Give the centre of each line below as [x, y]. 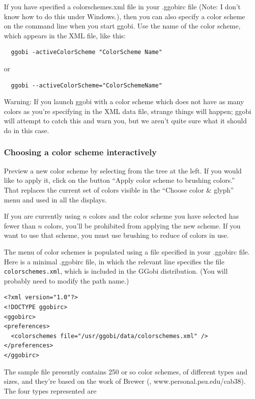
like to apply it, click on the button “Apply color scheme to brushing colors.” [119, 180]
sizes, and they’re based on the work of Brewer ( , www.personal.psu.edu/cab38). [125, 381]
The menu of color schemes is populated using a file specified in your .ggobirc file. [127, 251]
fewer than [20, 225]
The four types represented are [50, 390]
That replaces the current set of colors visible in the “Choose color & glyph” [119, 189]
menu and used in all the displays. [56, 199]
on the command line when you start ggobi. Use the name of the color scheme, [122, 26]
